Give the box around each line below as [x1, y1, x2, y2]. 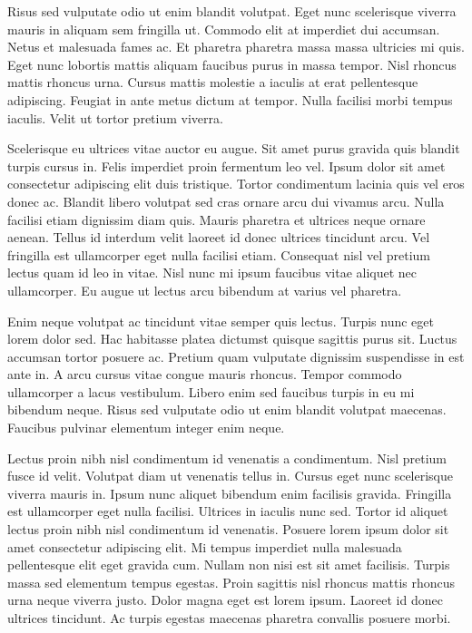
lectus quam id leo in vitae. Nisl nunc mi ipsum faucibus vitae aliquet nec [7, 263, 418, 282]
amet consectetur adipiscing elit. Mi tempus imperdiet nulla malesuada [7, 537, 402, 556]
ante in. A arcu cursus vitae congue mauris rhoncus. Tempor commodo [7, 365, 402, 384]
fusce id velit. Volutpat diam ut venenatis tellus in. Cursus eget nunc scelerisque [7, 466, 453, 485]
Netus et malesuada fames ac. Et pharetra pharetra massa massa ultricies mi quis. [7, 37, 465, 56]
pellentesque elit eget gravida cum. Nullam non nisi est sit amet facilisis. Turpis [7, 555, 450, 574]
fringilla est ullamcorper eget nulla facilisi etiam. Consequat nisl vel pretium [7, 245, 430, 264]
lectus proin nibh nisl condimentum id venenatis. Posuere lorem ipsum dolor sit [7, 520, 449, 539]
